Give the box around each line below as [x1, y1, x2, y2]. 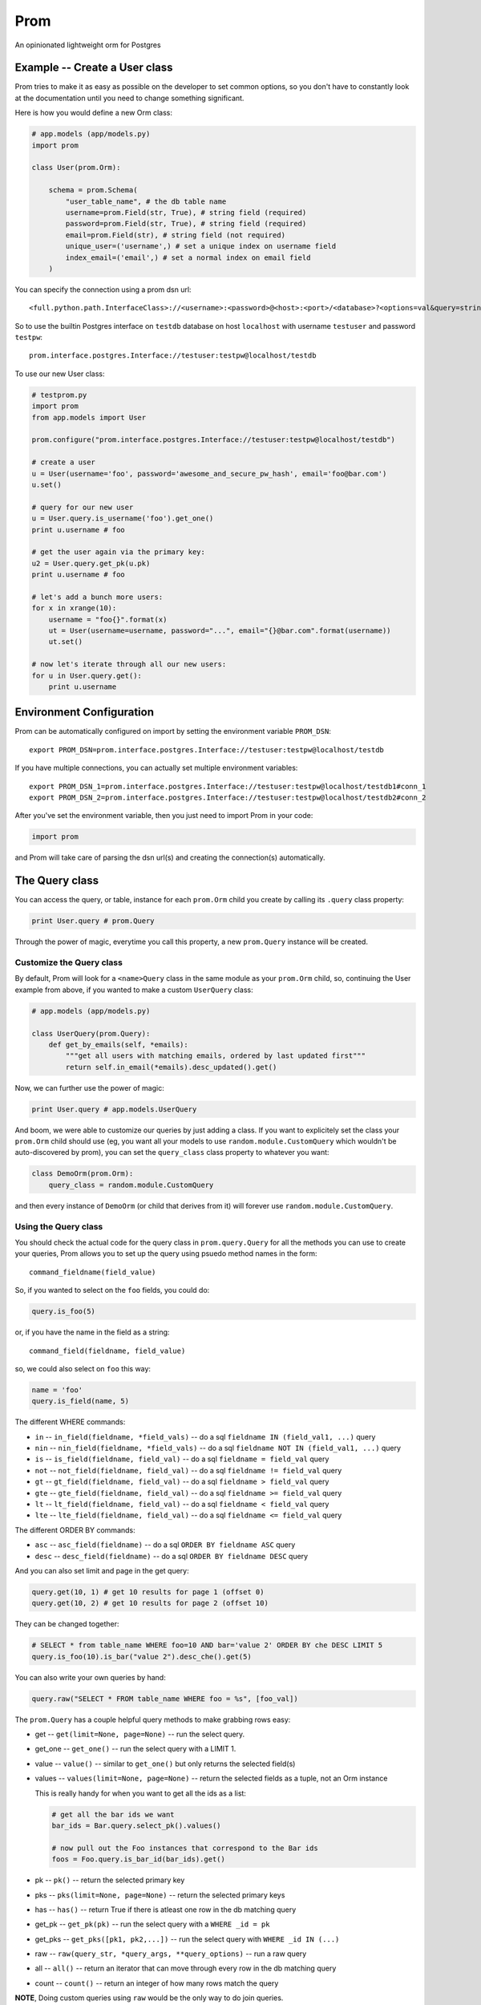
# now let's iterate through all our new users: [31, 660, 227, 669]
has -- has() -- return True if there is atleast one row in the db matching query [34, 1905, 297, 1914]
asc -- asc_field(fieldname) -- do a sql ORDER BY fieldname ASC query [34, 1540, 296, 1549]
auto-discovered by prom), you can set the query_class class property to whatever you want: [14, 1148, 329, 1157]
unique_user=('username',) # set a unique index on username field [65, 241, 337, 251]
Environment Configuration [14, 706, 154, 719]
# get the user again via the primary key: [31, 548, 206, 557]
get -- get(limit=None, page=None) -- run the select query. [34, 1729, 245, 1740]
